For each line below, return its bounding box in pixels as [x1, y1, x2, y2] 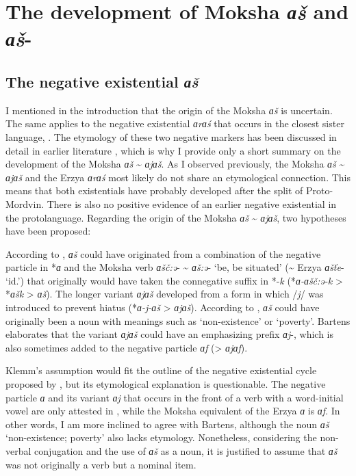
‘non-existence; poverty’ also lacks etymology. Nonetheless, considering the [5, 430, 317, 445]
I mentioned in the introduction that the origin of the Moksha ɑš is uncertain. [5, 103, 333, 117]
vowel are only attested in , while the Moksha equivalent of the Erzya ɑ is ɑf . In [5, 404, 340, 418]
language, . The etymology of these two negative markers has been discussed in [5, 129, 337, 144]
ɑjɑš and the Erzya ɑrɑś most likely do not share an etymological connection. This [5, 170, 351, 184]
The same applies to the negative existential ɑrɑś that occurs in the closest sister [5, 116, 344, 131]
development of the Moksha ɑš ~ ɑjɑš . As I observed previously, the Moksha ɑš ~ [5, 157, 345, 171]
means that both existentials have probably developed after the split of [5, 183, 303, 198]
